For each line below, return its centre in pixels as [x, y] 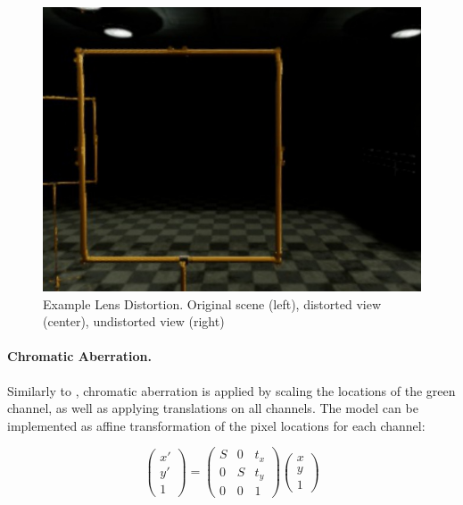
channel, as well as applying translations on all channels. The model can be [213, 408]
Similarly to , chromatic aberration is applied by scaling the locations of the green [231, 390]
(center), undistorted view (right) [134, 321]
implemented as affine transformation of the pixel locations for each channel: [216, 425]
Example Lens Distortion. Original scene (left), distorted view [212, 303]
